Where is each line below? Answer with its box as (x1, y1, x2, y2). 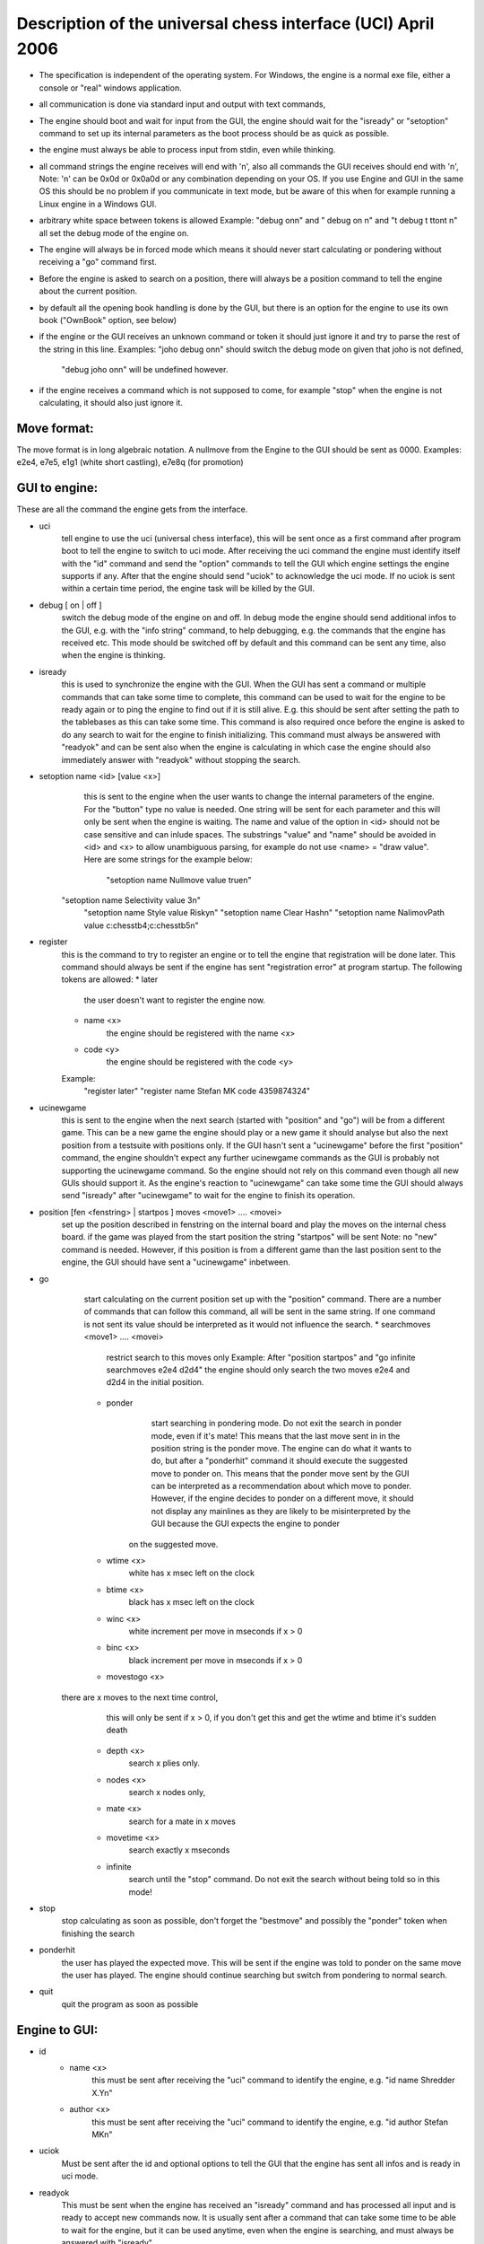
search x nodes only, (128, 1786, 206, 1797)
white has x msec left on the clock (128, 1567, 255, 1579)
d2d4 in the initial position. (106, 1377, 204, 1388)
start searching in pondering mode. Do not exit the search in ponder (151, 1418, 402, 1429)
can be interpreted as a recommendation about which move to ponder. (151, 1481, 412, 1492)
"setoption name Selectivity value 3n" (61, 895, 202, 906)
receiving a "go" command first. (39, 257, 157, 267)
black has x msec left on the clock (128, 1597, 255, 1608)
